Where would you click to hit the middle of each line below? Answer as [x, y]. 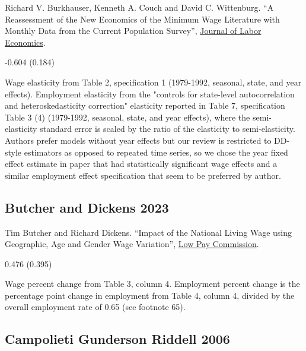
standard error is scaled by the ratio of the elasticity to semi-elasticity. [168, 129]
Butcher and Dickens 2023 [87, 207]
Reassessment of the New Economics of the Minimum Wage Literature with [142, 19]
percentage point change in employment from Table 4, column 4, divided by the [150, 295]
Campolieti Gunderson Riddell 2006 [117, 339]
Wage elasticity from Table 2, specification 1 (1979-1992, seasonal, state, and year [153, 82]
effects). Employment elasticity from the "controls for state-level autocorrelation [150, 94]
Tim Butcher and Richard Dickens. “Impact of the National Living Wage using [149, 232]
